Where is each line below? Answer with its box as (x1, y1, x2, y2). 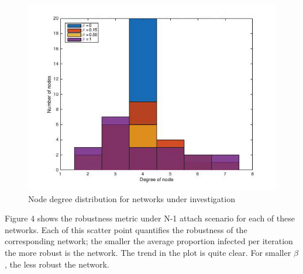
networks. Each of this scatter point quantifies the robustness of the (5, 223, 247, 235)
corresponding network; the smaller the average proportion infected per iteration (5, 235, 293, 247)
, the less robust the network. (5, 258, 109, 270)
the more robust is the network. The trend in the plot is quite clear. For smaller (5, 246, 291, 258)
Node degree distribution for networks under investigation (28, 192, 235, 204)
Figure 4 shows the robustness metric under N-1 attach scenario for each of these (5, 212, 295, 224)
